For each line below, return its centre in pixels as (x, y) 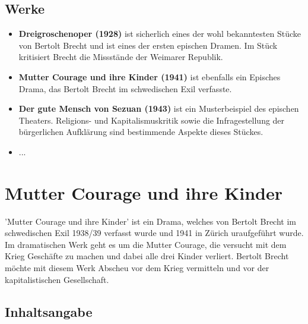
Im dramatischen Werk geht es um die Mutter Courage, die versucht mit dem (146, 244)
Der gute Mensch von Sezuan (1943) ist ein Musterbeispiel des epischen (159, 108)
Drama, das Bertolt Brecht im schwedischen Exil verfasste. (125, 88)
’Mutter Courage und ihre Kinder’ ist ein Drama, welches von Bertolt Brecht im (150, 221)
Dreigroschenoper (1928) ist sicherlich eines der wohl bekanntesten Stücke (160, 34)
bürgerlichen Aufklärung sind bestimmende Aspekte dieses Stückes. (141, 132)
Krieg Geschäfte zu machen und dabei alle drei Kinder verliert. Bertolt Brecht (147, 256)
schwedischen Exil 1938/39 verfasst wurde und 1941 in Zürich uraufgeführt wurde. (154, 233)
